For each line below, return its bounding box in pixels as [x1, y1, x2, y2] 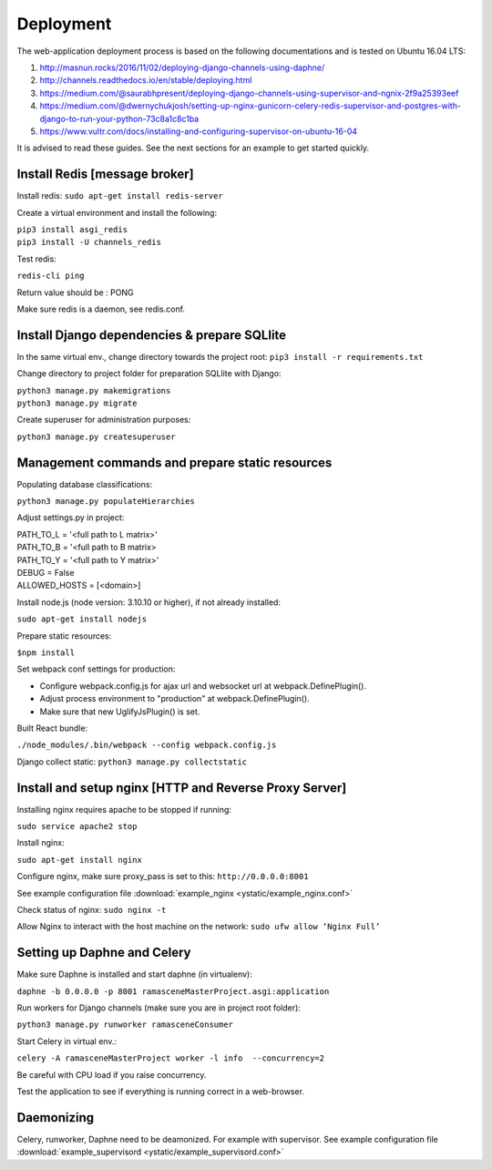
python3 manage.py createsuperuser [16, 431, 177, 442]
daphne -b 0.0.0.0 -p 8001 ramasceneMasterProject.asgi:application [16, 986, 330, 997]
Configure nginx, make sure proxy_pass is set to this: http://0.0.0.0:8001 [16, 871, 309, 882]
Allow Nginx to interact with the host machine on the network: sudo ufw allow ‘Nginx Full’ [16, 921, 381, 932]
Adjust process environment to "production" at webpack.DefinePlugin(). [39, 693, 310, 704]
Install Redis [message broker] [16, 167, 195, 182]
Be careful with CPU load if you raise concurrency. [16, 1069, 207, 1080]
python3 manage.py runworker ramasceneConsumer [16, 1020, 234, 1030]
